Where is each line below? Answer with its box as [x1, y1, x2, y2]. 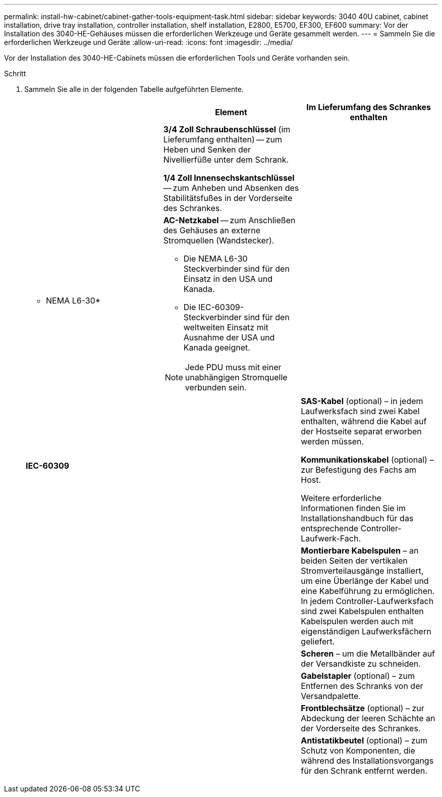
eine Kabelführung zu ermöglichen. [301, 586, 435, 596]
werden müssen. [301, 436, 364, 446]
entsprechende [301, 523, 359, 533]
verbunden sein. [185, 382, 247, 392]
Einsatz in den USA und [183, 274, 272, 284]
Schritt [4, 69, 26, 78]
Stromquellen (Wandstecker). [163, 235, 274, 245]
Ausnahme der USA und [183, 332, 275, 342]
